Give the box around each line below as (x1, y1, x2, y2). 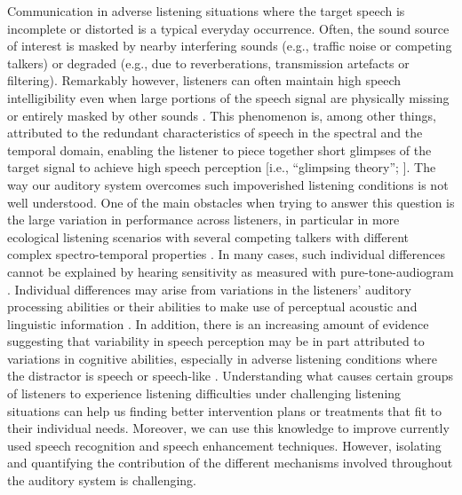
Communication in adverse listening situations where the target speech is (7, 2, 405, 20)
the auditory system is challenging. (7, 471, 196, 490)
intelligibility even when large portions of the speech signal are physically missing (7, 88, 450, 106)
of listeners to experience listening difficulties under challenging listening (7, 384, 402, 403)
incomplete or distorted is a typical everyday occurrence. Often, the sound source (7, 19, 450, 37)
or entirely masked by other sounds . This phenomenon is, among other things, (7, 106, 436, 124)
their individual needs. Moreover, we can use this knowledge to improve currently (7, 419, 450, 437)
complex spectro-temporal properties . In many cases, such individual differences (7, 245, 445, 263)
